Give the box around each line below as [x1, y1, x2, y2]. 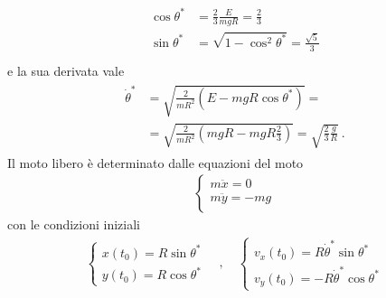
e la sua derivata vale [7, 61, 125, 79]
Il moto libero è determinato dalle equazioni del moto [7, 153, 304, 172]
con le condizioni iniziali [7, 215, 141, 234]
